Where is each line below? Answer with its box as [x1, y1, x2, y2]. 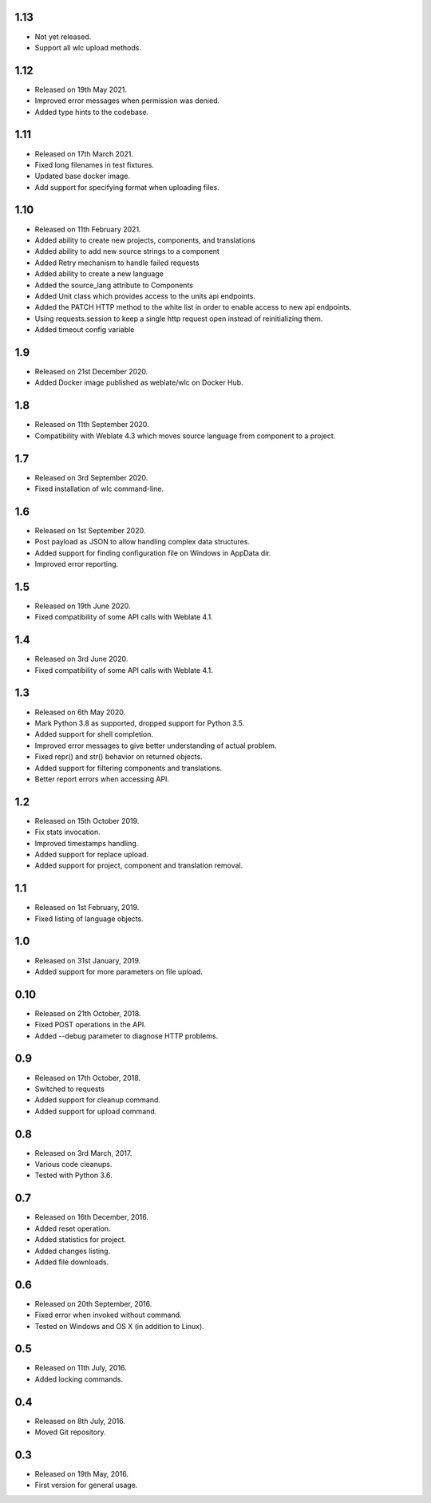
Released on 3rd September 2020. [34, 473, 148, 482]
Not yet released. [34, 32, 92, 42]
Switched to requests [34, 1084, 105, 1094]
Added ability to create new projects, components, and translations [34, 235, 255, 245]
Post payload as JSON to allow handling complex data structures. [34, 537, 251, 547]
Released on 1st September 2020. [34, 525, 146, 535]
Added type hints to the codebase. [34, 107, 149, 117]
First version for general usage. [34, 1481, 138, 1490]
